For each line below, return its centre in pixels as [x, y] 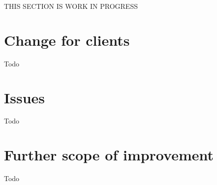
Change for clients [67, 40]
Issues [24, 97]
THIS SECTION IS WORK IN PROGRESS [71, 6]
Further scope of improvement [109, 155]
